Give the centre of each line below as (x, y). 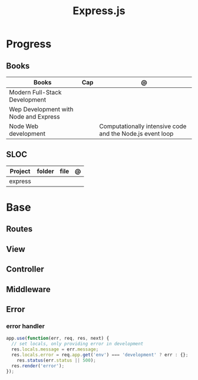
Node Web (24, 126)
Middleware (29, 289)
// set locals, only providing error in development (77, 344)
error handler (26, 326)
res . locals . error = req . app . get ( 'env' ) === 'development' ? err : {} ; (100, 355)
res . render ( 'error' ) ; (38, 366)
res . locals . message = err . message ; (55, 349)
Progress (29, 44)
